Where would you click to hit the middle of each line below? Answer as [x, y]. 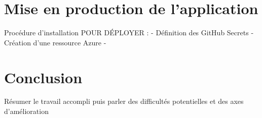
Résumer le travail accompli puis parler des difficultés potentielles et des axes [124, 101]
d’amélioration [26, 111]
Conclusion [43, 77]
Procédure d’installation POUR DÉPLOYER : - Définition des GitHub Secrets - [129, 33]
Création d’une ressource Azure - [55, 42]
